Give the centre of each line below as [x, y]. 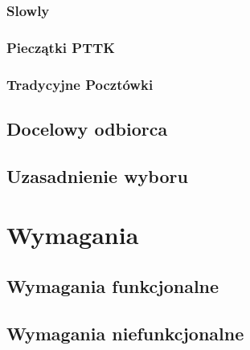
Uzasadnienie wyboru [97, 175]
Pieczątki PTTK [61, 47]
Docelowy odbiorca [87, 128]
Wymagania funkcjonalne [113, 285]
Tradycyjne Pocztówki [80, 84]
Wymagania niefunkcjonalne [125, 333]
